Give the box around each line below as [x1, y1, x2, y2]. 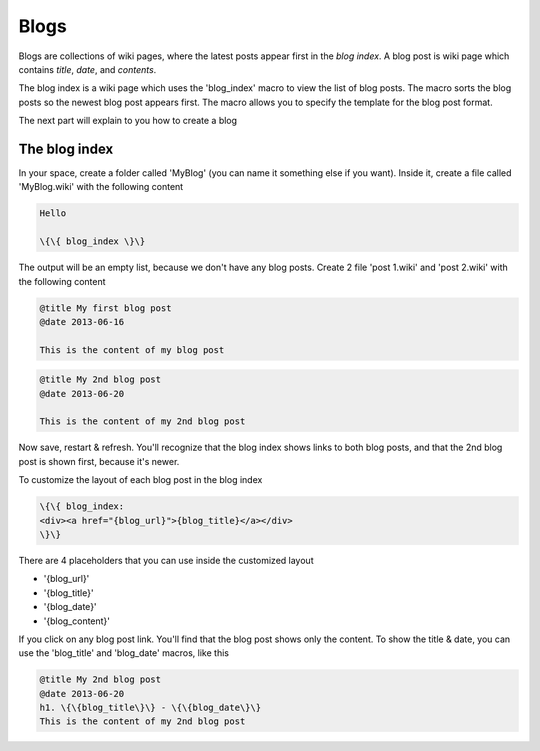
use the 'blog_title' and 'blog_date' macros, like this [18, 647, 230, 659]
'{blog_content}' [43, 615, 110, 627]
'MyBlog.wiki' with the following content [18, 181, 184, 193]
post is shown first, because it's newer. [18, 455, 180, 467]
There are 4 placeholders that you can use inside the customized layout [18, 554, 314, 566]
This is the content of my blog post [39, 344, 225, 355]
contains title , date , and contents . [18, 63, 157, 75]
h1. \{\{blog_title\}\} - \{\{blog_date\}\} [39, 702, 262, 714]
